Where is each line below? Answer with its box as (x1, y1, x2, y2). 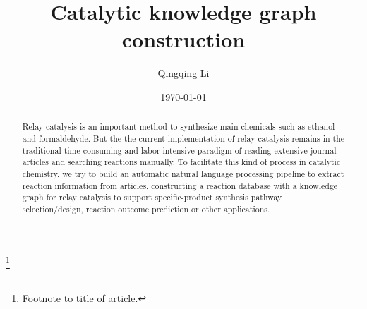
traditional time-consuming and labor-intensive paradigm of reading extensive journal (22, 144, 337, 156)
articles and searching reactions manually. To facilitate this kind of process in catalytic (22, 156, 341, 168)
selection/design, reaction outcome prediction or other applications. (22, 202, 270, 214)
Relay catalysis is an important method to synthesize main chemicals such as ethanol (22, 121, 335, 133)
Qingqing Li (157, 66, 210, 80)
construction (121, 25, 246, 54)
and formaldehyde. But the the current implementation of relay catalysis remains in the (22, 132, 345, 144)
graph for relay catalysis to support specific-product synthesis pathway (22, 191, 282, 203)
